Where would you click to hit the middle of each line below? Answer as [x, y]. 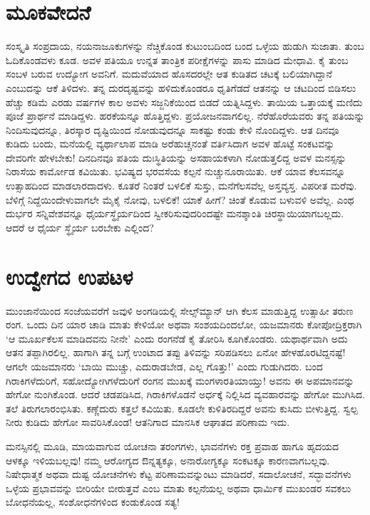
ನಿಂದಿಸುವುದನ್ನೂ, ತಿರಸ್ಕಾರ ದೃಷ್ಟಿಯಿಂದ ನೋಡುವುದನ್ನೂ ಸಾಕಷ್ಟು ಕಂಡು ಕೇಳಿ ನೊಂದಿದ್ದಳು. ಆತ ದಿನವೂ [173, 129]
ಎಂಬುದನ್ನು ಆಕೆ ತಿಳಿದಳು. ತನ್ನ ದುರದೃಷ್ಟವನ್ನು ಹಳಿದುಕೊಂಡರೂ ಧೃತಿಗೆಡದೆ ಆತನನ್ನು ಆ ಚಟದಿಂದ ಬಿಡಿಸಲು [181, 87]
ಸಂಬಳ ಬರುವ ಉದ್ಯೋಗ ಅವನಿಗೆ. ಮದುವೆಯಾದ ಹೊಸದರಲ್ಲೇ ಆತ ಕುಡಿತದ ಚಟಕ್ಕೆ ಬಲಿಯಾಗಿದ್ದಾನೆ [169, 74]
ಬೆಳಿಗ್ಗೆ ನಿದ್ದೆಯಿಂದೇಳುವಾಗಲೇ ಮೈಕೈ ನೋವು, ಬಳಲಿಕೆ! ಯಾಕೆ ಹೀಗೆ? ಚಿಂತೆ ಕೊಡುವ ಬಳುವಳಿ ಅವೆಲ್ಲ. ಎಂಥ [180, 199]
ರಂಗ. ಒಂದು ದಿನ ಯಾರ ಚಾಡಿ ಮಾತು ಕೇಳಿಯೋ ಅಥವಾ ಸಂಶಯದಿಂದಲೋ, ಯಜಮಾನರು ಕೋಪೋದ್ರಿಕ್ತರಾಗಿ [184, 324]
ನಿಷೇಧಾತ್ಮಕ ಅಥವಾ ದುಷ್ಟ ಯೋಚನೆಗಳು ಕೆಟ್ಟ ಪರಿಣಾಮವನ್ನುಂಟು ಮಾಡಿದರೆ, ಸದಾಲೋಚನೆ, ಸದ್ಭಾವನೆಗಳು [179, 474]
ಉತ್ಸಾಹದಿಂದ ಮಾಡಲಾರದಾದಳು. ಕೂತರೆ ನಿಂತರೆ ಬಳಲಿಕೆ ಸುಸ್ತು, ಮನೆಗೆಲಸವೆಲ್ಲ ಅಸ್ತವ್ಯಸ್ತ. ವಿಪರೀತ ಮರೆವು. [181, 186]
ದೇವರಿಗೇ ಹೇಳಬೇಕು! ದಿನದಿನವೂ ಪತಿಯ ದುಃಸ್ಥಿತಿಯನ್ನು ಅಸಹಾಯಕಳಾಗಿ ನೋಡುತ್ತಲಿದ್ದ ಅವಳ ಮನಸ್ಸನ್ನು [176, 157]
